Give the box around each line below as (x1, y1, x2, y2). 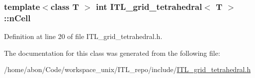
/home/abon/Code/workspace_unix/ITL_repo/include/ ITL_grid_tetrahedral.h (4, 64, 251, 75)
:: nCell (4, 11, 31, 24)
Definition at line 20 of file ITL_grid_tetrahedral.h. (4, 31, 163, 41)
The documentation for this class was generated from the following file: (4, 47, 220, 58)
